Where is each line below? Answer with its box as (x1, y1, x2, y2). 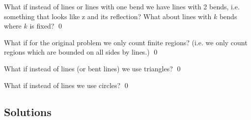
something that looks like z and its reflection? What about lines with (4, 11, 212, 21)
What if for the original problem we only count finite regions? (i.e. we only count (4, 37, 248, 47)
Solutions (4, 104, 52, 119)
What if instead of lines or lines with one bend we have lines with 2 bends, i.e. (4, 1, 240, 11)
